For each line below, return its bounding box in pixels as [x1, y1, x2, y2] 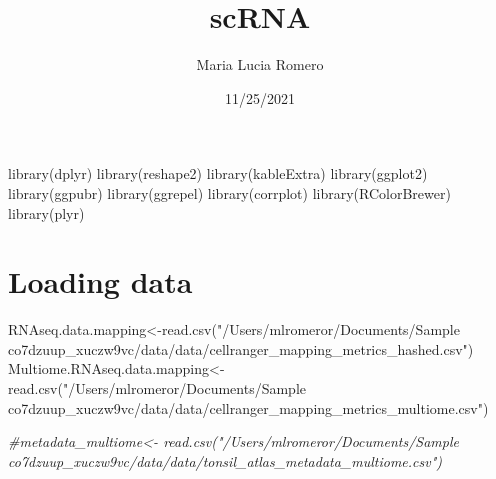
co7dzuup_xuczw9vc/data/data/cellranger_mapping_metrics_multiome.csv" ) [8, 397, 489, 418]
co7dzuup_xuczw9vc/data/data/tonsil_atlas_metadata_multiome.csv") [8, 450, 443, 471]
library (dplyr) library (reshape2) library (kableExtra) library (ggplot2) [8, 163, 428, 184]
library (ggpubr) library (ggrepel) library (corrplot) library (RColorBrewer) [8, 182, 451, 203]
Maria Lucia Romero [196, 54, 324, 75]
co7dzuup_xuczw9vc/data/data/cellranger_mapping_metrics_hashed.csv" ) [8, 338, 474, 359]
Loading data [8, 261, 193, 302]
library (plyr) [8, 202, 85, 223]
